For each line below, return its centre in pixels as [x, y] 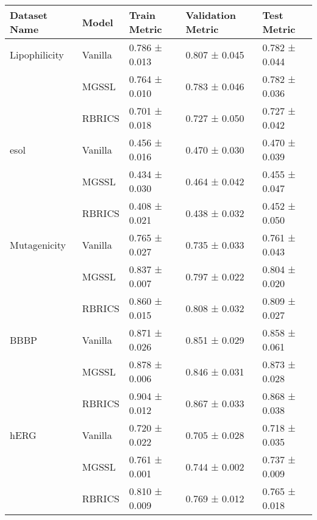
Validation [211, 15]
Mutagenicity [38, 244]
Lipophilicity [37, 54]
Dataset [29, 15]
